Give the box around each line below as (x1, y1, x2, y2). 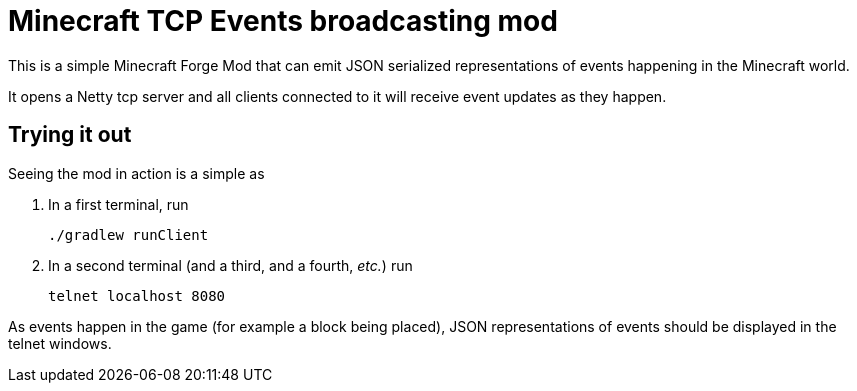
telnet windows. (8, 334, 112, 352)
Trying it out (8, 122, 132, 148)
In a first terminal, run (48, 195, 189, 213)
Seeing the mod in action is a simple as (8, 164, 265, 182)
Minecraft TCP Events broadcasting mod (8, 4, 558, 38)
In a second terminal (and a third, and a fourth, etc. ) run (48, 256, 413, 274)
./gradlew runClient (48, 226, 209, 243)
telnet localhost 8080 (48, 287, 226, 304)
